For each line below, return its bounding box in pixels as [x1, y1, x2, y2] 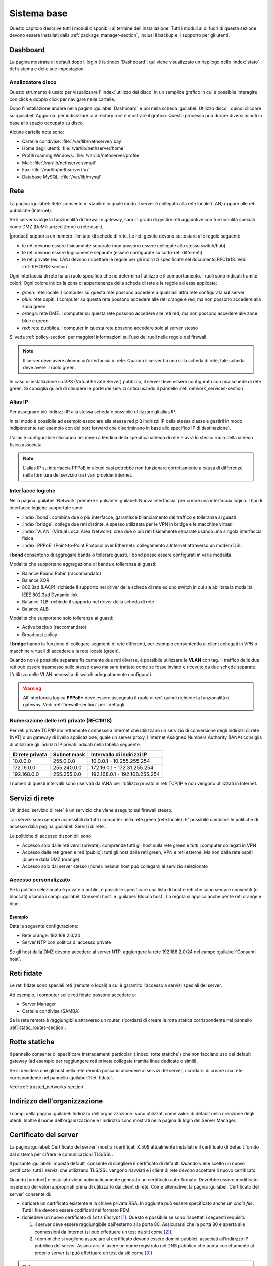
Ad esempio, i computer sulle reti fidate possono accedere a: [9, 992, 136, 998]
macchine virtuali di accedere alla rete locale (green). [9, 648, 120, 654]
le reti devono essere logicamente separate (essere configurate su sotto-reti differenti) [22, 249, 203, 255]
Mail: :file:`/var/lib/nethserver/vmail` [22, 160, 97, 166]
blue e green [22, 318, 49, 324]
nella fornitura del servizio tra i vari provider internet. [23, 472, 133, 478]
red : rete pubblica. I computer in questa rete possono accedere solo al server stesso [22, 325, 198, 331]
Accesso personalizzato [9, 876, 70, 883]
